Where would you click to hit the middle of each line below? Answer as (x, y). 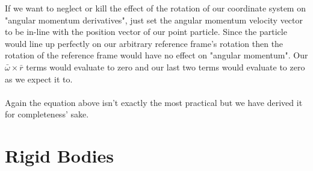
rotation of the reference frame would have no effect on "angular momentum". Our (156, 55)
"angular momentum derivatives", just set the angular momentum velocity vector (154, 20)
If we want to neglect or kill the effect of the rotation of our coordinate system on (155, 8)
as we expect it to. (39, 79)
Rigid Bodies (59, 156)
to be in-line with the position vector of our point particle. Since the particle (146, 32)
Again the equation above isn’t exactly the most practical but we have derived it (154, 102)
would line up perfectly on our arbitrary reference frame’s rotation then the (144, 43)
